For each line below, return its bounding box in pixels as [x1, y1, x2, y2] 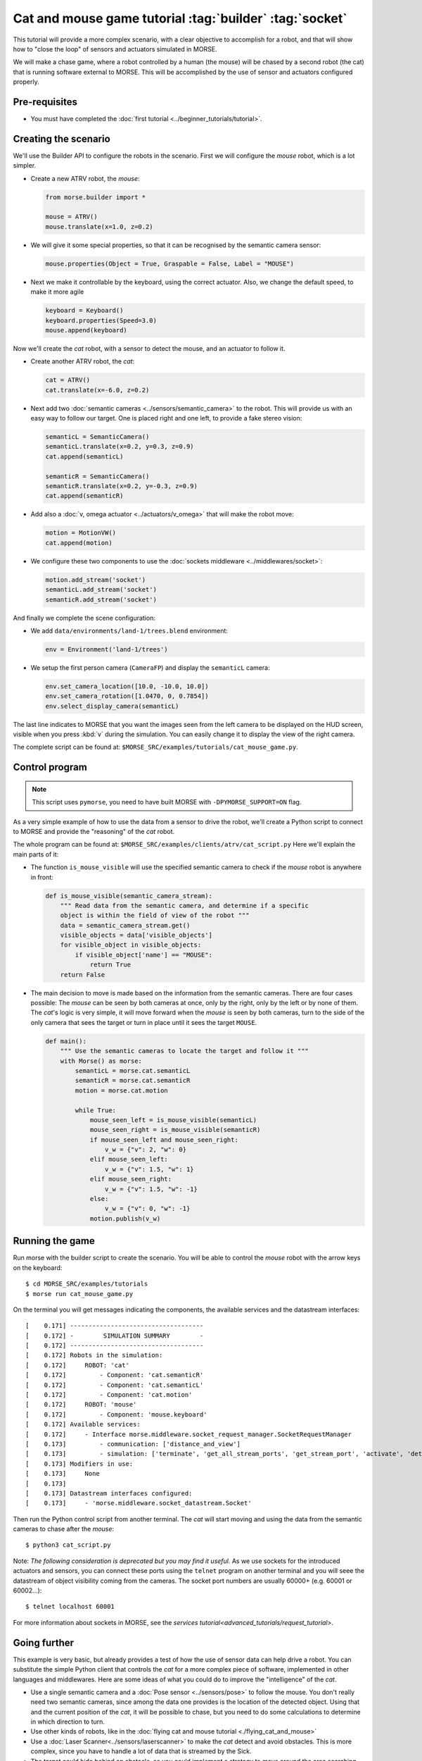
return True [89, 961, 132, 969]
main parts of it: [13, 850, 59, 859]
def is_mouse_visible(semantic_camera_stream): [45, 892, 212, 900]
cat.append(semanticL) [45, 452, 124, 461]
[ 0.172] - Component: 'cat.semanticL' [25, 1381, 204, 1389]
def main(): [45, 1037, 87, 1045]
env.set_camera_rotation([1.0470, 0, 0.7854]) [45, 692, 209, 700]
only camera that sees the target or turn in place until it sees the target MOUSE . [30, 1018, 257, 1026]
